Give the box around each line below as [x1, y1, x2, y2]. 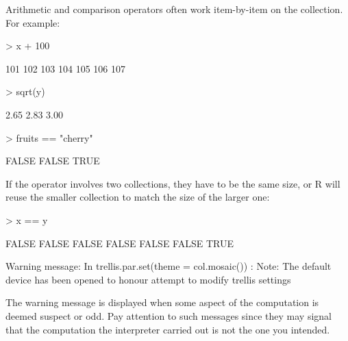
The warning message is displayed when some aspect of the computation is [5, 295, 319, 310]
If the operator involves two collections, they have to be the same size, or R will [5, 176, 340, 190]
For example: [5, 15, 60, 29]
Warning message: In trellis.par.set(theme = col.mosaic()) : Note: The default [5, 259, 332, 273]
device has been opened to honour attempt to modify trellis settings [5, 272, 291, 286]
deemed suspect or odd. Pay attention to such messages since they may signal [5, 308, 332, 323]
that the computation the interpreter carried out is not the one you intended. [5, 322, 330, 336]
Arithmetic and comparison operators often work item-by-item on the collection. [5, 2, 343, 16]
